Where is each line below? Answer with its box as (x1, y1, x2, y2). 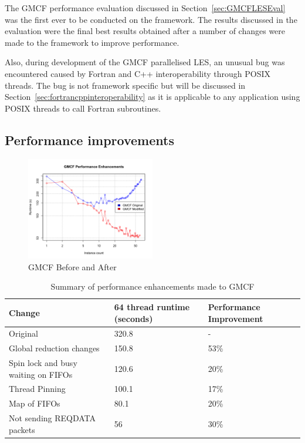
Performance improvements (5, 130, 174, 149)
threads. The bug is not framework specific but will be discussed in (5, 79, 246, 91)
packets (9, 423, 35, 435)
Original (9, 327, 38, 340)
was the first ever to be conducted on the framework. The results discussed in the (5, 13, 297, 25)
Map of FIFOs (9, 397, 60, 410)
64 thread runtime (114, 300, 190, 313)
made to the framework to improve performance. (5, 36, 179, 48)
